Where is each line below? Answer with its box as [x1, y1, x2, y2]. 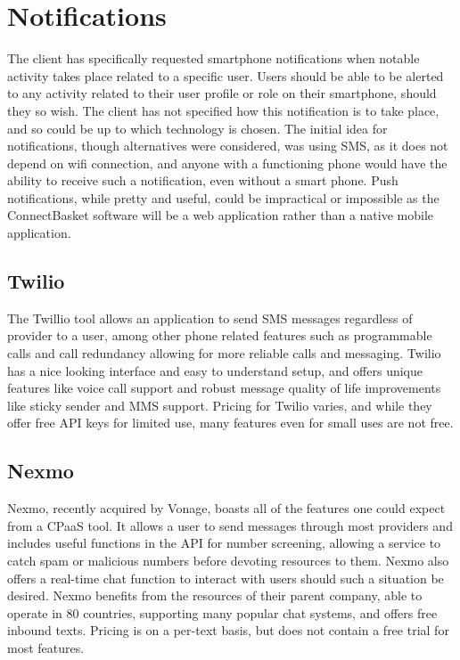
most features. [7, 638, 85, 656]
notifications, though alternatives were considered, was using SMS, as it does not [7, 136, 448, 155]
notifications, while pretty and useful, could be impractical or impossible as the [7, 188, 439, 207]
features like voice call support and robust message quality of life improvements [7, 379, 441, 397]
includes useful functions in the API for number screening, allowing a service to [7, 534, 441, 552]
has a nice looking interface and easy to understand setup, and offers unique [7, 361, 423, 379]
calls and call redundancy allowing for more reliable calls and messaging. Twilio [7, 344, 441, 363]
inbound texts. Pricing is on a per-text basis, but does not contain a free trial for [7, 621, 449, 640]
